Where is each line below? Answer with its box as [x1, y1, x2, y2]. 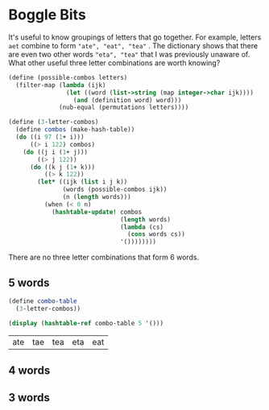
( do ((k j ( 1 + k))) [29, 163, 95, 171]
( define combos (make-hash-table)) [15, 126, 135, 134]
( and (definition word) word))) [72, 96, 182, 104]
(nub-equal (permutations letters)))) [59, 103, 189, 112]
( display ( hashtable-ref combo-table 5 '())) [8, 319, 163, 327]
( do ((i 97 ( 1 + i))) [15, 133, 85, 142]
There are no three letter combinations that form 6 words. [8, 252, 200, 263]
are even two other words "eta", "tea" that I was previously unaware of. [8, 49, 250, 59]
